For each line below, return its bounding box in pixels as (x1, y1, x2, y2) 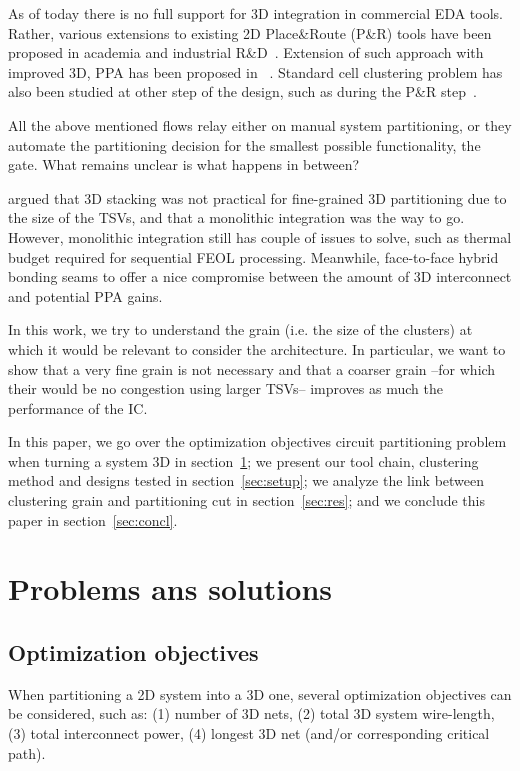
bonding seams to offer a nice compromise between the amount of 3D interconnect (8, 266, 512, 287)
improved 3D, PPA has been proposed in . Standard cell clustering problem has (8, 61, 503, 82)
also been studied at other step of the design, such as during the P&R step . (8, 81, 477, 102)
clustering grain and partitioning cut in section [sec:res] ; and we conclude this (8, 490, 485, 511)
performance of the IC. (8, 397, 148, 418)
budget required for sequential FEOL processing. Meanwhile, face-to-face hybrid (8, 246, 499, 267)
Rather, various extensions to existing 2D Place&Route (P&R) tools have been (8, 22, 492, 43)
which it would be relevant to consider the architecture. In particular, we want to (8, 338, 506, 359)
